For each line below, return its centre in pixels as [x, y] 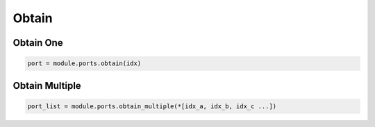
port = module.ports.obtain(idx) [84, 63]
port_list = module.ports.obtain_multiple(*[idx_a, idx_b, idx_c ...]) [152, 106]
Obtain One [38, 43]
